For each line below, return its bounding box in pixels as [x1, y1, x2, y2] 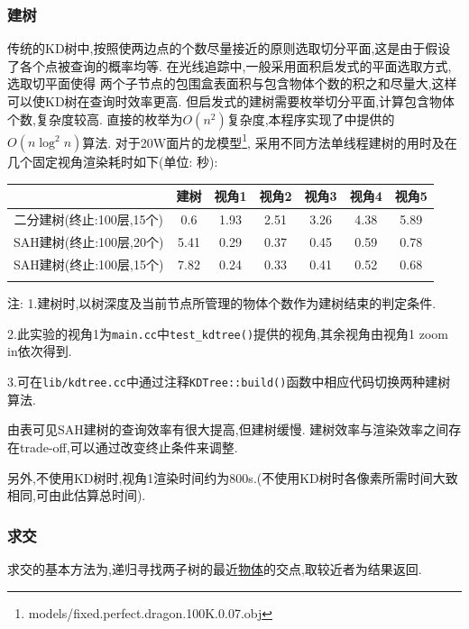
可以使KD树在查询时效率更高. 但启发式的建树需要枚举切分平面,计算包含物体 [7, 92, 455, 110]
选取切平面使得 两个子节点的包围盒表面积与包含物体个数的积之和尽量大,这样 [7, 74, 457, 93]
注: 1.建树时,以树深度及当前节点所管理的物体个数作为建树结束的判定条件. [7, 294, 437, 313]
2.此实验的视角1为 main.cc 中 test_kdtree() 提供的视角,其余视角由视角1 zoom [7, 324, 448, 342]
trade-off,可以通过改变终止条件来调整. [19, 437, 238, 456]
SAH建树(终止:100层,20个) [14, 232, 164, 251]
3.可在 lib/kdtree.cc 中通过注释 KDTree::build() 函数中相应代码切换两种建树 [7, 372, 451, 391]
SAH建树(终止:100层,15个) [14, 254, 164, 273]
